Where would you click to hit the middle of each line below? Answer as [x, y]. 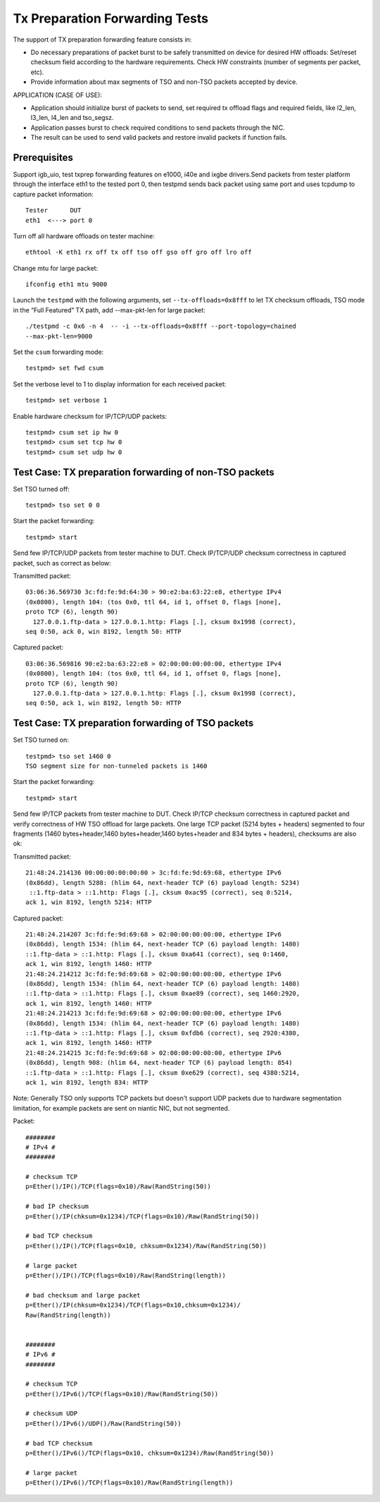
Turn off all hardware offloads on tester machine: [84, 236]
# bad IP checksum [57, 1207]
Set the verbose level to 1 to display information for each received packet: [120, 384]
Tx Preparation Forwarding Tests [111, 18]
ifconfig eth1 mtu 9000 [66, 285]
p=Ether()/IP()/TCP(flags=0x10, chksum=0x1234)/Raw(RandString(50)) [146, 1246]
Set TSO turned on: [41, 740]
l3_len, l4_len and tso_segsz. [72, 118]
